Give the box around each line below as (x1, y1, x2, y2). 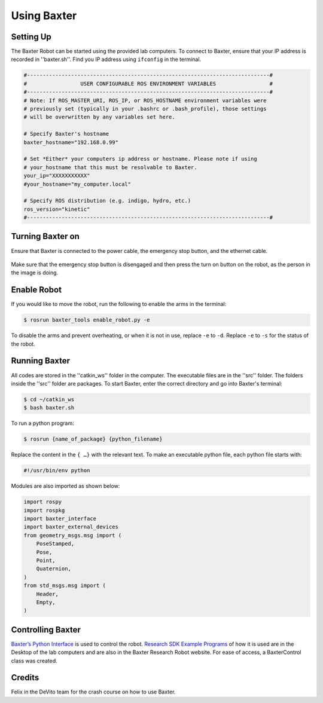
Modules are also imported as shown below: (11, 482, 120, 490)
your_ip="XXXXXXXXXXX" (23, 172, 90, 179)
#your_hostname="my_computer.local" (23, 181, 132, 188)
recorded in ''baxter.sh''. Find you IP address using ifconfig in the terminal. (11, 56, 202, 63)
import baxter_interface (23, 515, 97, 522)
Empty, (36, 598, 56, 606)
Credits (11, 673, 39, 683)
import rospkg (23, 507, 65, 514)
